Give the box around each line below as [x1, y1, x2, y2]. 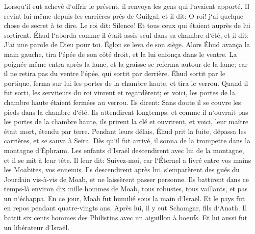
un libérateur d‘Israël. [4, 222, 70, 232]
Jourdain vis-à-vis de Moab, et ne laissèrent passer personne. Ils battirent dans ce [4, 174, 249, 184]
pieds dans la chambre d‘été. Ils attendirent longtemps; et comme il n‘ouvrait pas [4, 106, 248, 117]
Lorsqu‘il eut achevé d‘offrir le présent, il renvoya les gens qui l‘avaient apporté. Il [4, 1, 250, 11]
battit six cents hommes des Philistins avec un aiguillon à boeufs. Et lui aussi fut [4, 212, 248, 223]
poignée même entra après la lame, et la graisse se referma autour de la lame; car [4, 58, 248, 69]
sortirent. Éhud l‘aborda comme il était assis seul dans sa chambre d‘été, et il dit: [4, 29, 249, 40]
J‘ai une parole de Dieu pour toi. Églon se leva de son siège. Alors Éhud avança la [4, 39, 250, 50]
